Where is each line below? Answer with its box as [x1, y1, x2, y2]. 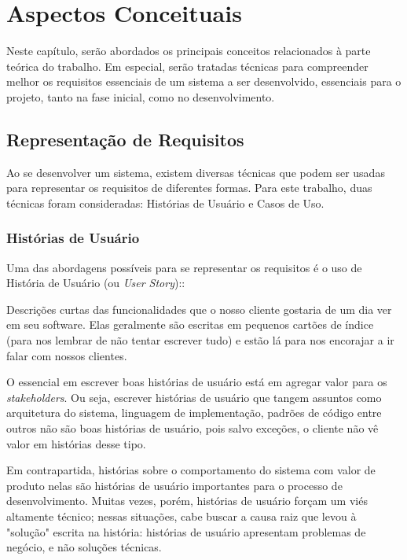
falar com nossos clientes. [6, 347, 127, 363]
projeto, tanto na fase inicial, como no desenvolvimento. [6, 88, 275, 105]
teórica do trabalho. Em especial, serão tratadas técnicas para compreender [6, 57, 368, 74]
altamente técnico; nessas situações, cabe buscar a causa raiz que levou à [6, 508, 357, 525]
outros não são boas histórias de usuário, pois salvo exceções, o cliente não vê [6, 420, 379, 437]
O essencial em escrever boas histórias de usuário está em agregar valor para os [6, 374, 387, 390]
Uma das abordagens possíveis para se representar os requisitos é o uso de [6, 259, 362, 275]
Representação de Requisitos [6, 127, 244, 151]
